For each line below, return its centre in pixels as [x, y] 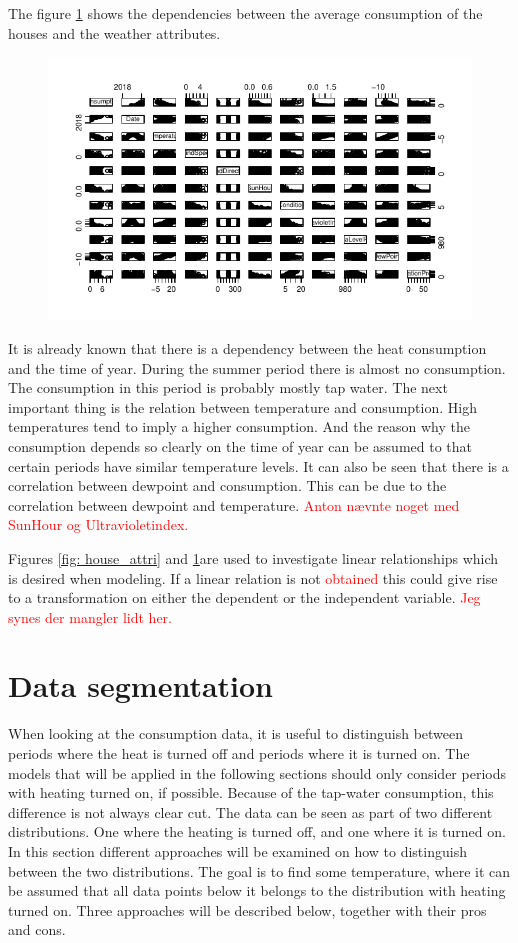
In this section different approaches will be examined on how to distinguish [237, 850]
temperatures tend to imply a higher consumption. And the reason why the [239, 426]
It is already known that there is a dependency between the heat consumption [247, 347]
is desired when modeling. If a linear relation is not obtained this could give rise [253, 577]
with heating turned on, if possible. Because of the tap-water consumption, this [251, 792]
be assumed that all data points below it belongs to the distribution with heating [257, 890]
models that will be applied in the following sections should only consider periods [257, 772]
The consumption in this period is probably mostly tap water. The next [228, 387]
